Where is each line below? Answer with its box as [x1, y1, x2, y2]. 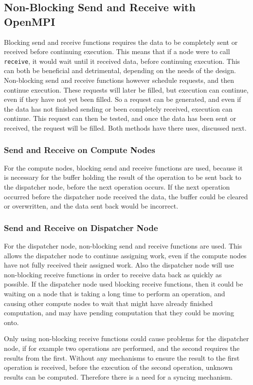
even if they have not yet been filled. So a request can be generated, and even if [4, 94, 241, 104]
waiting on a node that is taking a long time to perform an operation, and [4, 288, 225, 298]
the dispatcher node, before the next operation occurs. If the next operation [4, 182, 230, 192]
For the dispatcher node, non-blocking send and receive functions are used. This [4, 241, 242, 250]
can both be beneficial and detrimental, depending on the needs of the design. [4, 65, 236, 76]
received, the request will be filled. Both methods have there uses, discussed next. [4, 123, 247, 133]
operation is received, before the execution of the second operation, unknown [4, 362, 233, 372]
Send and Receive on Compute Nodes [4, 143, 155, 155]
